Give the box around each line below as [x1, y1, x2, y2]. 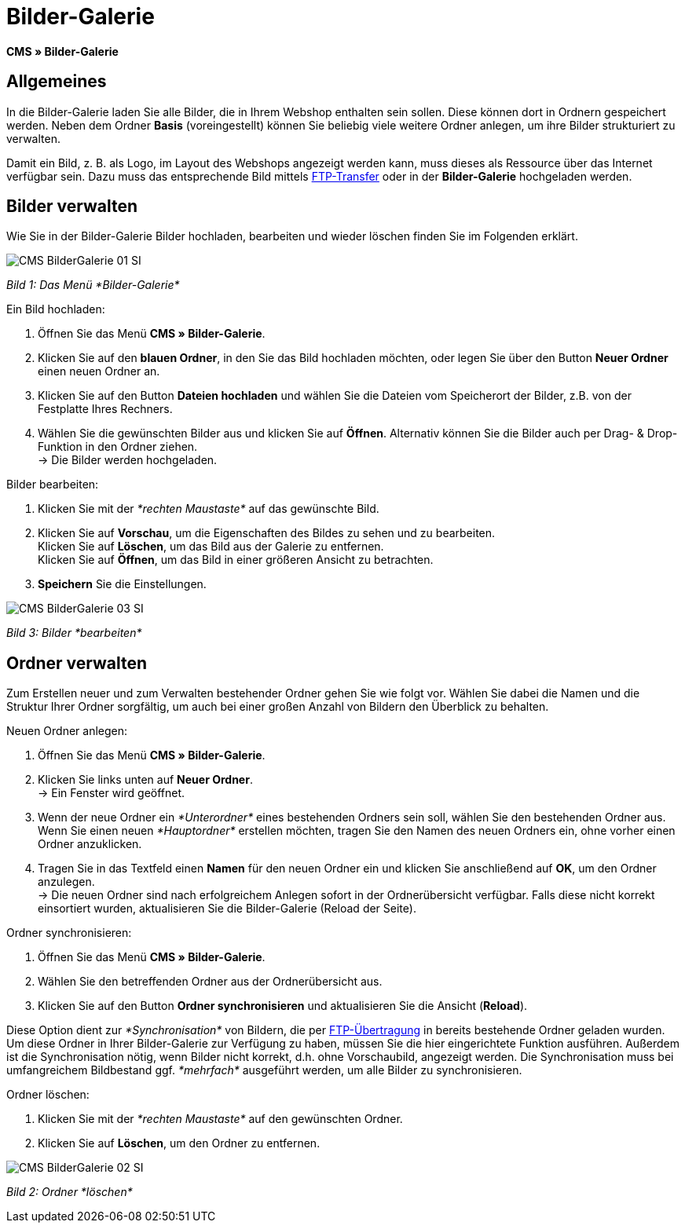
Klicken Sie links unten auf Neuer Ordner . [38, 773, 253, 787]
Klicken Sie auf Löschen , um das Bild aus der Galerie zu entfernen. [38, 540, 384, 554]
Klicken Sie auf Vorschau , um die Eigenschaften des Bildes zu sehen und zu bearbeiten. [38, 526, 496, 540]
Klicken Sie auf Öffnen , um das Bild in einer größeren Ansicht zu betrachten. [38, 553, 434, 567]
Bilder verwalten [6, 196, 138, 217]
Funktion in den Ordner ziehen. [38, 440, 198, 454]
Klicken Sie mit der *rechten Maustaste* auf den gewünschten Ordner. [38, 1112, 403, 1126]
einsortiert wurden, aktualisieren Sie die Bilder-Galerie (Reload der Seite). [38, 902, 416, 916]
